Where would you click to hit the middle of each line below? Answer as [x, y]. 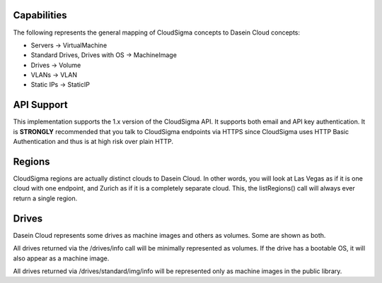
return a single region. [45, 198]
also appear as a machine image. [61, 258]
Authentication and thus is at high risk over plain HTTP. [93, 142]
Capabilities [40, 15]
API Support [40, 105]
